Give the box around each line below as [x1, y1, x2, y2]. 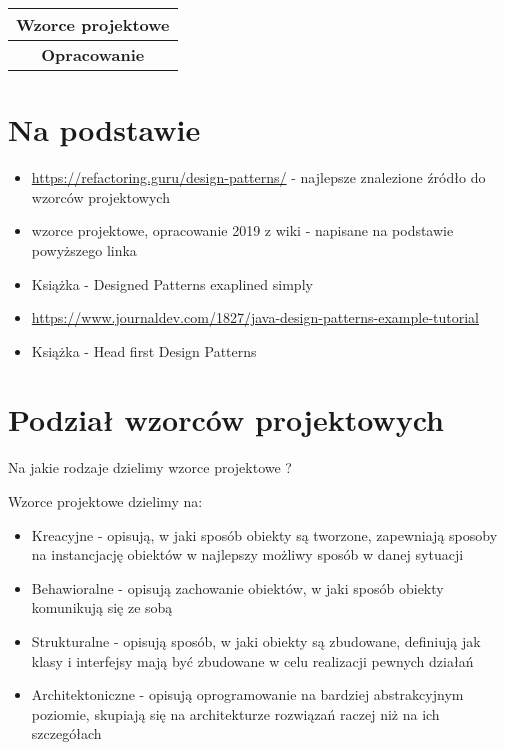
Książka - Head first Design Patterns [31, 340, 257, 361]
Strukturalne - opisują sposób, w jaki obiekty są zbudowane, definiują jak [31, 630, 481, 651]
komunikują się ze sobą [31, 597, 173, 618]
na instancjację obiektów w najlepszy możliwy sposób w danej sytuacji [31, 544, 464, 565]
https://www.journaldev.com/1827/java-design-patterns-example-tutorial [31, 307, 480, 328]
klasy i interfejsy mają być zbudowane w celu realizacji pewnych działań [31, 650, 474, 671]
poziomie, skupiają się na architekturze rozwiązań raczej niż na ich [31, 703, 440, 724]
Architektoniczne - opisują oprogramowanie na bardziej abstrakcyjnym [31, 684, 464, 705]
